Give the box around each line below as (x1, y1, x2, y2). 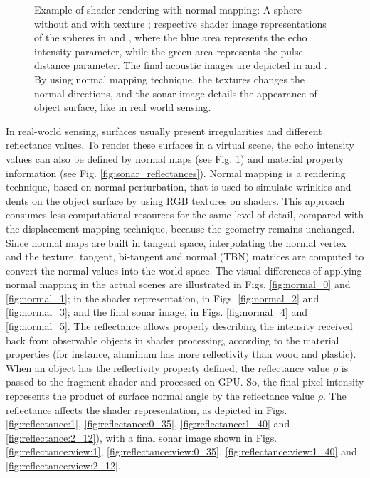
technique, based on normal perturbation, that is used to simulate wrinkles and (6, 179, 351, 194)
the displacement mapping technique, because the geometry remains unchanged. (6, 221, 355, 235)
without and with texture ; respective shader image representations (34, 16, 327, 31)
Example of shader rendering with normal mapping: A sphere (34, 2, 302, 16)
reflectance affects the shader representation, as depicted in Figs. (6, 402, 287, 417)
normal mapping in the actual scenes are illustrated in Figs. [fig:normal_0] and (6, 277, 351, 292)
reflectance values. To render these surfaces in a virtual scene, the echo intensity (6, 137, 354, 152)
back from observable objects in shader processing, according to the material (6, 332, 339, 347)
